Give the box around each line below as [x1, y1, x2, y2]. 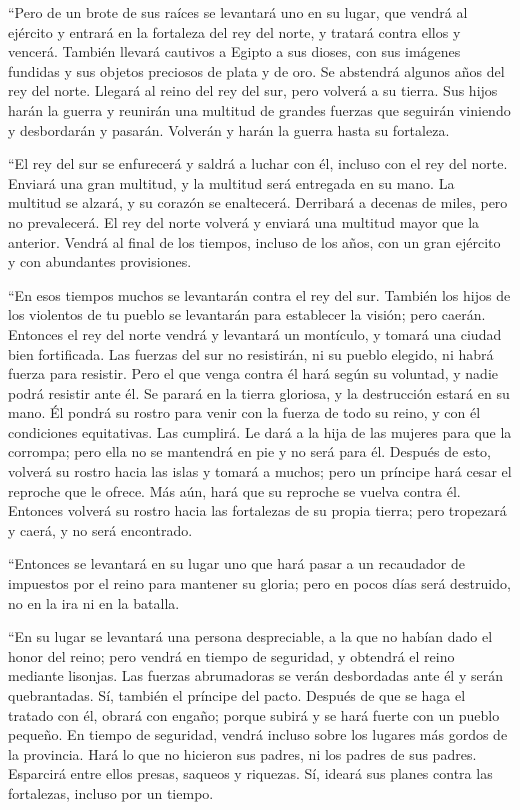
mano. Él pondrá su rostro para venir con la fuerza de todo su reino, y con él [8, 402, 481, 423]
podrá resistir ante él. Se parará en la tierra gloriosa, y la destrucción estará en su [8, 382, 510, 403]
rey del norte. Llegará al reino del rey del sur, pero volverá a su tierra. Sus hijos [8, 80, 498, 101]
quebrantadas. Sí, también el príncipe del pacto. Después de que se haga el [8, 685, 466, 705]
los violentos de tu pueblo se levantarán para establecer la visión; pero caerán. [8, 304, 486, 325]
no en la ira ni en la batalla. [8, 592, 180, 613]
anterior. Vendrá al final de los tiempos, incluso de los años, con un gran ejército [8, 231, 501, 252]
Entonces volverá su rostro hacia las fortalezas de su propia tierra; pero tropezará [8, 500, 507, 521]
